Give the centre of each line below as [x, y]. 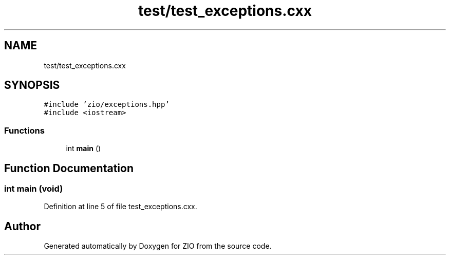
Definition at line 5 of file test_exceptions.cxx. [120, 207]
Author [22, 226]
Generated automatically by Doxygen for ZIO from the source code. [158, 246]
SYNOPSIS [32, 85]
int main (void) [34, 189]
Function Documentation [69, 168]
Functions [24, 130]
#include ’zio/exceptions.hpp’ [107, 105]
